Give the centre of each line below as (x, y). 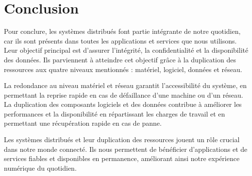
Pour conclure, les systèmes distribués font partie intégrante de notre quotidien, (122, 31)
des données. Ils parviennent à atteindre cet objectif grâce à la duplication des (120, 59)
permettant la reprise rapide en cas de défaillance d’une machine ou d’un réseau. (124, 95)
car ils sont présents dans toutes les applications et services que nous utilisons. (120, 40)
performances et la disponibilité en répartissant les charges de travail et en (115, 113)
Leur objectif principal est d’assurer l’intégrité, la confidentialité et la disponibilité (126, 50)
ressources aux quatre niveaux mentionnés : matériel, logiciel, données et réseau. (123, 69)
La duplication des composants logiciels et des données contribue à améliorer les (123, 104)
